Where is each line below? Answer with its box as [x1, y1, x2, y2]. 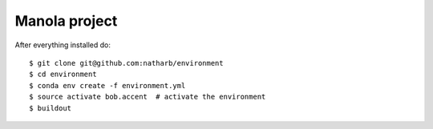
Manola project [14, 12, 118, 30]
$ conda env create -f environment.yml [29, 81, 186, 90]
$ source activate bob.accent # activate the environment [29, 92, 266, 102]
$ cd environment [29, 70, 97, 79]
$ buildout [29, 103, 72, 112]
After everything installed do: [14, 40, 111, 50]
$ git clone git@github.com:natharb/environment [29, 58, 224, 67]
